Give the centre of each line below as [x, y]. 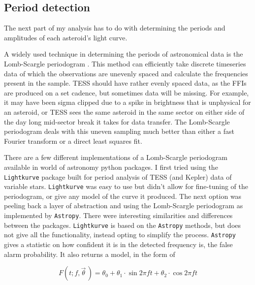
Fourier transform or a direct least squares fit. [73, 141]
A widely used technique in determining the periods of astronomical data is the [124, 54]
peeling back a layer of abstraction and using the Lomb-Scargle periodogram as [124, 206]
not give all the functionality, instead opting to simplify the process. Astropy [120, 235]
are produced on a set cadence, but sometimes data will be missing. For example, [127, 92]
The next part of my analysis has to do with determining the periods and [115, 28]
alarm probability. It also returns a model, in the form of [90, 254]
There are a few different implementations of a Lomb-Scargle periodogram [116, 157]
